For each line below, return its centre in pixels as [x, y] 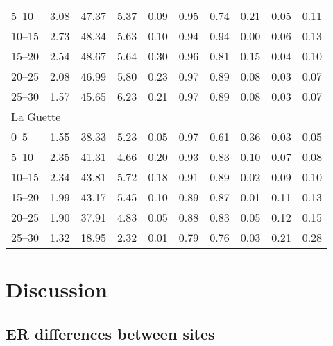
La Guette [36, 116]
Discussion [57, 289]
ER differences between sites [110, 333]
